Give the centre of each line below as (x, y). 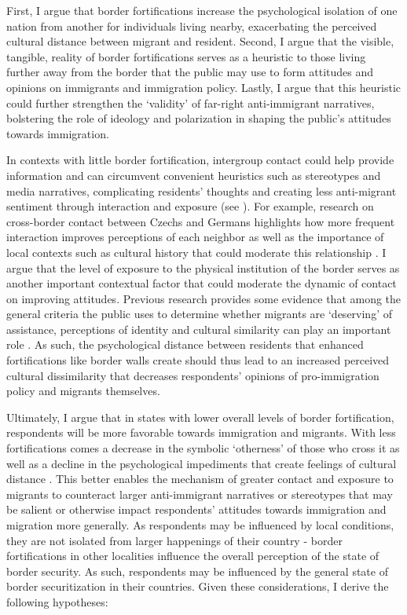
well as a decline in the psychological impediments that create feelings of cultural (202, 463)
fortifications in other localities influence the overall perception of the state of (193, 556)
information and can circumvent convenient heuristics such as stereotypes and (194, 175)
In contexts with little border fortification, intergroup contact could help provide (200, 160)
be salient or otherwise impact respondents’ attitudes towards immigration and (196, 509)
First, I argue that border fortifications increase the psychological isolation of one (202, 10)
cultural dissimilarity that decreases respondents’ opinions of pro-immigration (193, 375)
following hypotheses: (57, 601)
